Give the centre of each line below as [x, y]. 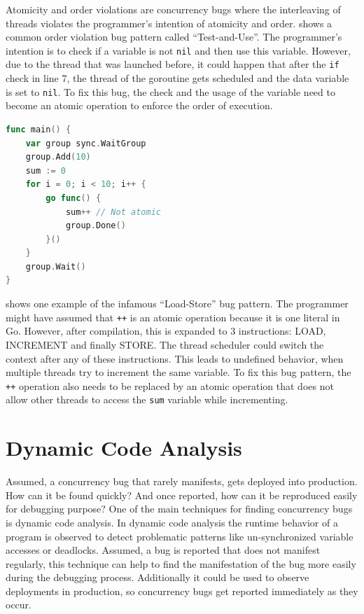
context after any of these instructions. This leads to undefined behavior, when [175, 358]
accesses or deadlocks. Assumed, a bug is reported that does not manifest [163, 550]
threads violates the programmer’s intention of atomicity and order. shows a [169, 23]
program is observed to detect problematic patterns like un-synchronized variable [180, 536]
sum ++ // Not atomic [113, 212]
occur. [19, 605]
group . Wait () [56, 266]
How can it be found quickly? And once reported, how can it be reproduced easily [182, 495]
